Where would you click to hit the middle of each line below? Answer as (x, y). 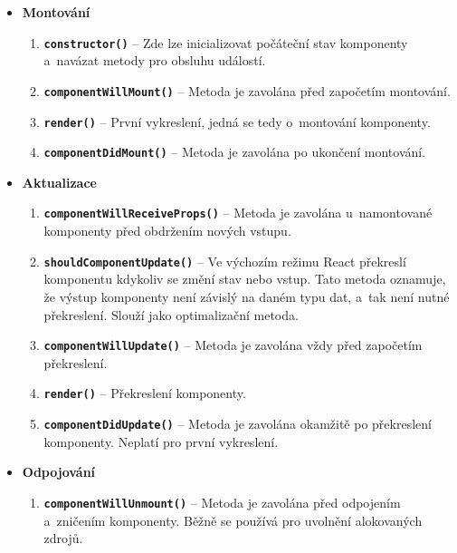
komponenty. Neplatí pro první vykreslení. (161, 441)
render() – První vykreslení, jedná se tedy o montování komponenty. (237, 121)
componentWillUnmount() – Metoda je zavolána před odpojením (222, 502)
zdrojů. (63, 538)
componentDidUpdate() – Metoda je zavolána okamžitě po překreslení (238, 423)
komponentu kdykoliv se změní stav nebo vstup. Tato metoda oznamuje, (245, 279)
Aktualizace (59, 182)
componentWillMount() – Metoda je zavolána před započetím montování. (247, 90)
